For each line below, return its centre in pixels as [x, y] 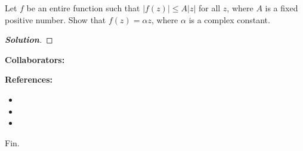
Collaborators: [35, 59]
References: [29, 79]
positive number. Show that [55, 19]
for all [209, 8]
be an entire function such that [83, 8]
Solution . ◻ [29, 40]
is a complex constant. [229, 19]
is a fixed [282, 8]
